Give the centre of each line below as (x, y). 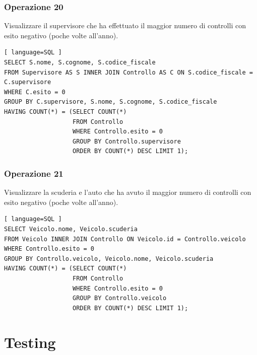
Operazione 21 (34, 173)
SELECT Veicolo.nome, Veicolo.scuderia (71, 229)
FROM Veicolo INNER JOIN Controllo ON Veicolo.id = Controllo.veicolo (125, 239)
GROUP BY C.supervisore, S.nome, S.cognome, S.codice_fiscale (111, 102)
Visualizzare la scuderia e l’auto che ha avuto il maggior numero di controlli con (128, 192)
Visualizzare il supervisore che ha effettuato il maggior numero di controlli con (125, 25)
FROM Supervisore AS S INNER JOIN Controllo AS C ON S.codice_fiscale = (128, 72)
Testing (30, 342)
